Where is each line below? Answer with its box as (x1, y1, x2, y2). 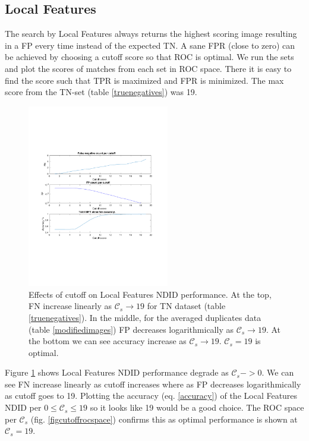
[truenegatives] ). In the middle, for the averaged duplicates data (29, 311, 261, 323)
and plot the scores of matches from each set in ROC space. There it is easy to (5, 62, 292, 74)
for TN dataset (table (147, 300, 226, 312)
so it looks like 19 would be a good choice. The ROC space (90, 401, 304, 414)
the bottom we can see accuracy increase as (29, 335, 187, 347)
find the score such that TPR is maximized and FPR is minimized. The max (5, 74, 284, 86)
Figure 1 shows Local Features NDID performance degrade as (5, 366, 229, 379)
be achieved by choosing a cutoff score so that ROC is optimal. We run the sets (5, 51, 294, 63)
